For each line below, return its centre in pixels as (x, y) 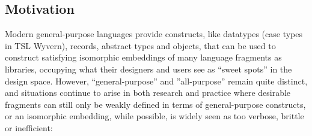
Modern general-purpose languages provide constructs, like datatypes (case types (154, 34)
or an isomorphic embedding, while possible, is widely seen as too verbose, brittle (154, 116)
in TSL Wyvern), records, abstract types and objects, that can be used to (140, 45)
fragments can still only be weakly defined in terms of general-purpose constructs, (155, 104)
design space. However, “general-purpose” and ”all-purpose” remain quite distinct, (156, 81)
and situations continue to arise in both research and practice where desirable (148, 93)
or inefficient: (29, 127)
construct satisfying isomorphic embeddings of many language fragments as (143, 57)
